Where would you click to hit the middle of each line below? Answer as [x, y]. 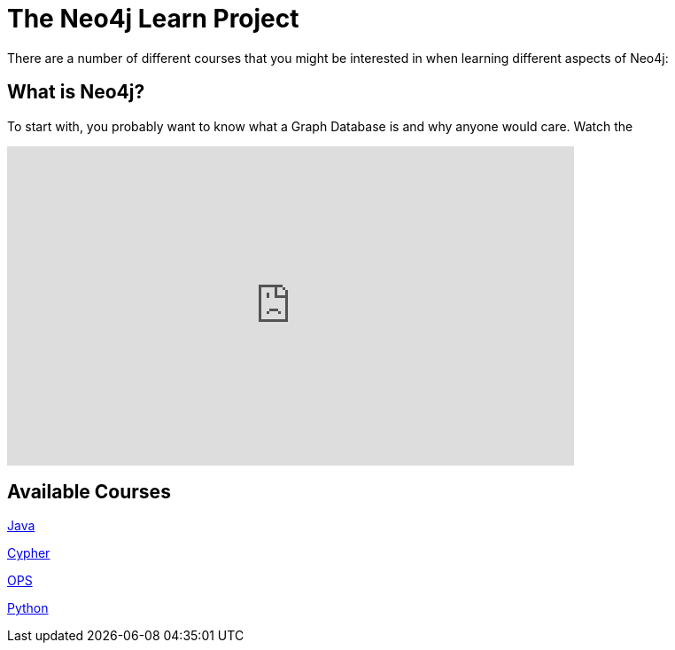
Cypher [29, 553]
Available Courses [89, 492]
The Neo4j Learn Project [153, 19]
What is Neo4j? [76, 92]
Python [28, 608]
